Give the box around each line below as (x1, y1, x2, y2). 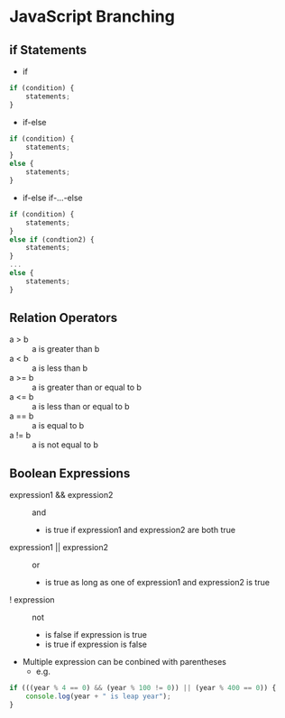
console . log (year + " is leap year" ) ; (25, 692, 171, 701)
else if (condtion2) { (9, 235, 95, 244)
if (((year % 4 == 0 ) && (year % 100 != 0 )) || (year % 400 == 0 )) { (9, 684, 277, 693)
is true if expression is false (44, 639, 147, 650)
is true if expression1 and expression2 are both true (44, 525, 236, 536)
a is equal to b (32, 420, 85, 431)
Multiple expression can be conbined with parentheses (22, 657, 227, 667)
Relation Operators (9, 310, 118, 326)
